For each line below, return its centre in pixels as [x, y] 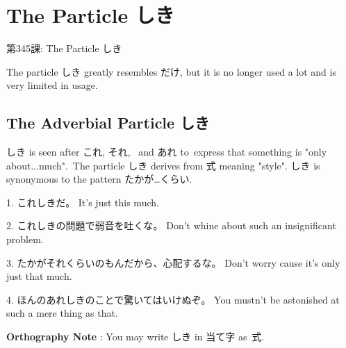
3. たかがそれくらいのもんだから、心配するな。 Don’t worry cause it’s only [173, 262]
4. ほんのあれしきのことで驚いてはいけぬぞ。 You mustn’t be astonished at [173, 299]
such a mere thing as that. [62, 313]
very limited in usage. [52, 85]
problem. [25, 239]
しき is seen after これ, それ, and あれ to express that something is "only [167, 152]
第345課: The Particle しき [64, 48]
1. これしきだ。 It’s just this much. [83, 202]
